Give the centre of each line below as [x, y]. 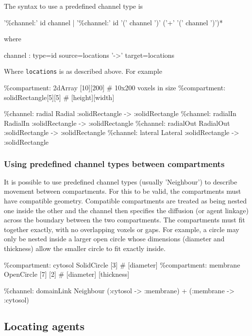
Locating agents [44, 326]
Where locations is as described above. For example [83, 71]
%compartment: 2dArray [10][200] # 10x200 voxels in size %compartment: [115, 88]
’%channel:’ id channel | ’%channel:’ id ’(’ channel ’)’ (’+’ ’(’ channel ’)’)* [113, 22]
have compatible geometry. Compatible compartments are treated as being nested [126, 201]
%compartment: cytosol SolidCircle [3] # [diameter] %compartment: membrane [122, 264]
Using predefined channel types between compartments [114, 163]
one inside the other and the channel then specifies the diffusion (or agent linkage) [126, 210]
